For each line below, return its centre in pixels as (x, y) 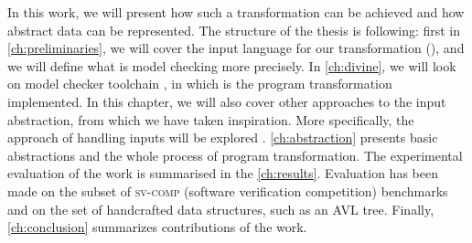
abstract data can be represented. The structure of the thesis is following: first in (234, 30)
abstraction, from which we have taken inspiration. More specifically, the (211, 119)
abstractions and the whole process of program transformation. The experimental (235, 155)
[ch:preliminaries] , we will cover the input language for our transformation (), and (236, 48)
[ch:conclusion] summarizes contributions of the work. (157, 227)
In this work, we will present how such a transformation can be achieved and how (236, 12)
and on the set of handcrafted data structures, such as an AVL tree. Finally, (221, 209)
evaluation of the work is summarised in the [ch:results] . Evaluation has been (223, 173)
